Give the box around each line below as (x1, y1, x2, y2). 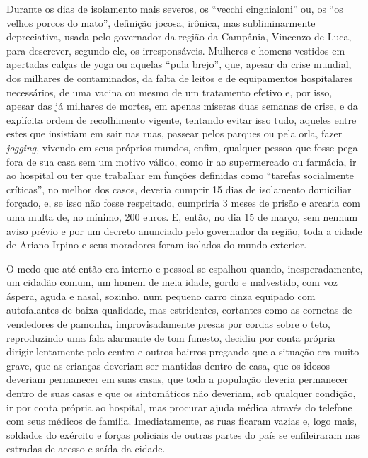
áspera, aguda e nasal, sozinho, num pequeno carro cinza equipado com (6, 288, 316, 303)
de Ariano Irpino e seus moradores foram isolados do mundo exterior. (6, 237, 307, 252)
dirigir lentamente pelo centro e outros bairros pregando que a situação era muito (6, 344, 360, 359)
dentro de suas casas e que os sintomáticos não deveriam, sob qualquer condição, (6, 386, 356, 401)
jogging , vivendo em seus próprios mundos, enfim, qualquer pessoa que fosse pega (6, 139, 358, 154)
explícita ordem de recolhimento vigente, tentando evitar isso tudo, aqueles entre (6, 112, 357, 127)
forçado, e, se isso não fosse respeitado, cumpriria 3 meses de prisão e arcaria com (6, 195, 360, 210)
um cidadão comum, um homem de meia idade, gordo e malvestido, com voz (6, 275, 338, 290)
